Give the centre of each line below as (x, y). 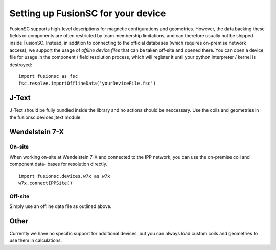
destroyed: (21, 65)
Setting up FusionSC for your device (88, 13)
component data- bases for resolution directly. (58, 164)
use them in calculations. (36, 240)
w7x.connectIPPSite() (45, 183)
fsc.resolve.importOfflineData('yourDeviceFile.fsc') (87, 84)
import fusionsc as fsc (48, 76)
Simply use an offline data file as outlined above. (61, 206)
